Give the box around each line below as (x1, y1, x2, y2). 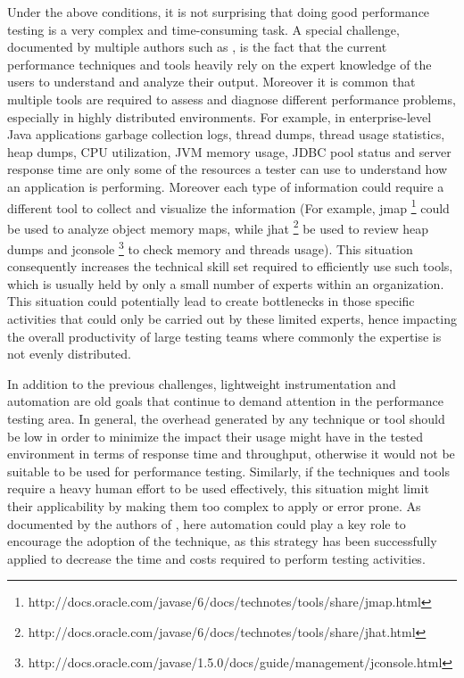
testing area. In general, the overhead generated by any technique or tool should (7, 409, 445, 428)
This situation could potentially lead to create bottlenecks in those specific (7, 292, 415, 310)
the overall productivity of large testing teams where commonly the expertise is (7, 327, 442, 345)
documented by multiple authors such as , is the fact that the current (7, 37, 387, 56)
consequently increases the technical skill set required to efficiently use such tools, (7, 257, 453, 276)
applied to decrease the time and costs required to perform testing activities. (7, 549, 426, 567)
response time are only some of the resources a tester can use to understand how (7, 160, 448, 178)
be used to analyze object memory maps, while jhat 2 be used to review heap (7, 216, 429, 237)
